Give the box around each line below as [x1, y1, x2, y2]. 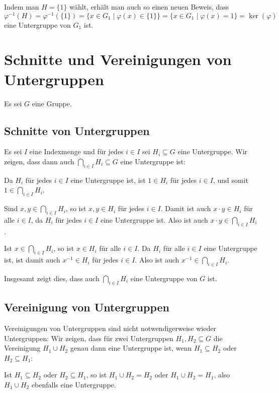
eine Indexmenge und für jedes [29, 146, 124, 157]
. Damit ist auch [160, 203, 211, 214]
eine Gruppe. [32, 98, 72, 108]
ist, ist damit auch [4, 254, 60, 265]
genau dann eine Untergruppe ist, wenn [70, 343, 192, 353]
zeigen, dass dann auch [4, 156, 74, 166]
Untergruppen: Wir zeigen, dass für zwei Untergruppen [4, 333, 173, 343]
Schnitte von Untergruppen [4, 122, 150, 138]
